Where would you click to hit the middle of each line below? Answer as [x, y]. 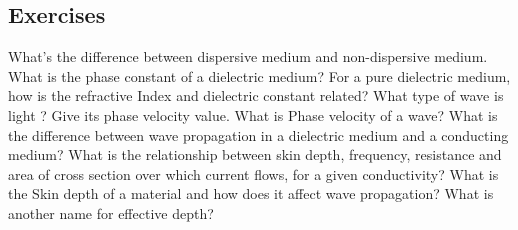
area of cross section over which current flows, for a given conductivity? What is [253, 173]
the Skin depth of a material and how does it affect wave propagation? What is [251, 193]
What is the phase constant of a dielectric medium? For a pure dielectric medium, [259, 75]
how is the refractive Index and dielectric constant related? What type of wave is [256, 95]
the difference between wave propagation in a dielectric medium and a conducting [258, 134]
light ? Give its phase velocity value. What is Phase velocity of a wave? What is [253, 114]
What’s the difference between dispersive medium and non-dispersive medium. [248, 56]
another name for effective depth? [111, 212]
